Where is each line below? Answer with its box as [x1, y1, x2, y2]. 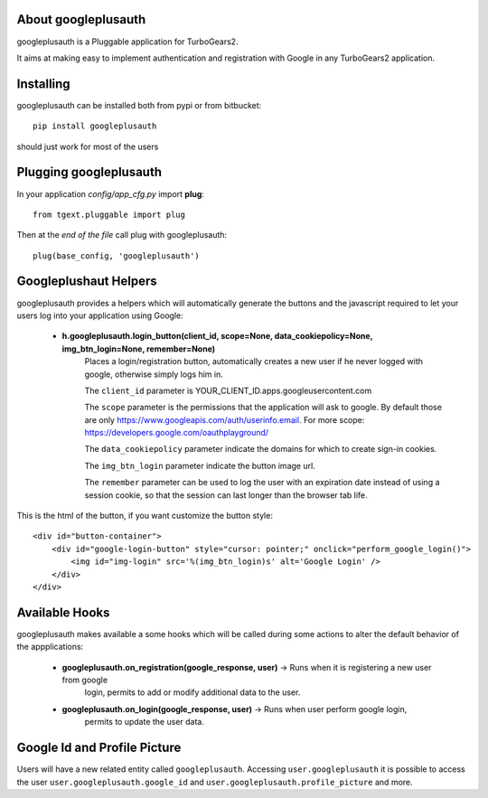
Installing [16, 76, 71, 91]
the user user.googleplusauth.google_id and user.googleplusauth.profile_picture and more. [16, 776, 413, 787]
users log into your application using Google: [16, 310, 184, 321]
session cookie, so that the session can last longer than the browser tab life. [84, 489, 368, 501]
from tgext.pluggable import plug [33, 209, 185, 220]
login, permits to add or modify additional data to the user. [84, 687, 301, 698]
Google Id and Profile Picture [16, 740, 182, 756]
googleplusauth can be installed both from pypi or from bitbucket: [16, 99, 262, 110]
